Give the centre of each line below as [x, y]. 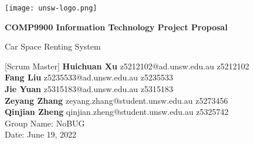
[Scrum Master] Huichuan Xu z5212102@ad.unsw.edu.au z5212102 [127, 66]
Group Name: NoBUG [45, 123]
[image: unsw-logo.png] [51, 8]
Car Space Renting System [53, 46]
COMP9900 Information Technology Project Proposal [116, 27]
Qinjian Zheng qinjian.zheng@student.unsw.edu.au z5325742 [117, 112]
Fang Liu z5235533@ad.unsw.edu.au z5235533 [89, 77]
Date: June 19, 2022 [41, 134]
